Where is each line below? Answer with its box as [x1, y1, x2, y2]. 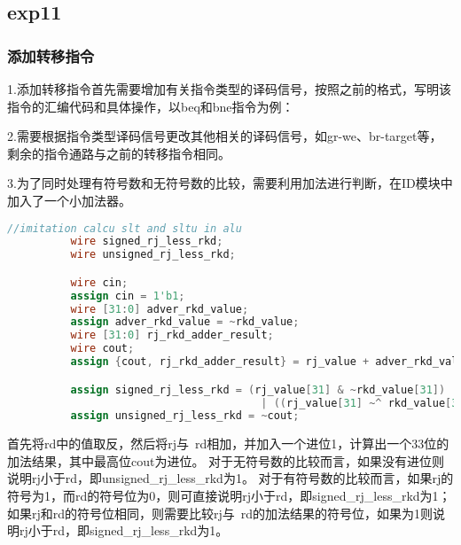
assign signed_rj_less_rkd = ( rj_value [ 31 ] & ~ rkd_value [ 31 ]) [70, 383, 446, 396]
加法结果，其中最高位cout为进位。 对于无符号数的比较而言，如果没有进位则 [7, 451, 445, 470]
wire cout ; [70, 342, 135, 355]
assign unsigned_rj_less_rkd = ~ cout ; [70, 409, 300, 423]
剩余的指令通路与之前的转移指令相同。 [7, 144, 230, 162]
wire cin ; [70, 276, 129, 289]
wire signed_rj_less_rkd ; [70, 235, 223, 248]
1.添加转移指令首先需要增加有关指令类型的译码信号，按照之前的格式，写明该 [7, 80, 451, 97]
